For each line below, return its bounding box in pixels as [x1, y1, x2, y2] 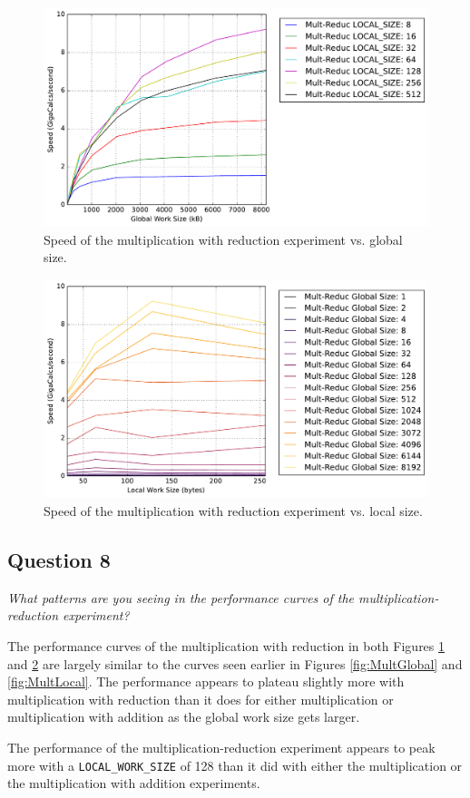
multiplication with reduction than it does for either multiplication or [7, 689, 394, 708]
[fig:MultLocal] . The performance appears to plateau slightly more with [7, 672, 405, 691]
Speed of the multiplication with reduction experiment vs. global [44, 229, 403, 248]
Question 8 [7, 545, 111, 573]
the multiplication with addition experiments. [7, 774, 260, 793]
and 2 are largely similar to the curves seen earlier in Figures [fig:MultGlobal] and [7, 654, 463, 673]
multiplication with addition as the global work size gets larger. [7, 707, 360, 726]
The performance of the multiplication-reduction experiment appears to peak [7, 737, 436, 756]
